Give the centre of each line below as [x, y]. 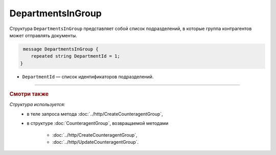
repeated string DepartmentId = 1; [75, 56]
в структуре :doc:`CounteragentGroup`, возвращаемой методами [98, 123]
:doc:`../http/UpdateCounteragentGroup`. [96, 142]
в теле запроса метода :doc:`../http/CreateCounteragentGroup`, [95, 114]
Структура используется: [37, 105]
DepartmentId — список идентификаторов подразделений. [88, 76]
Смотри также [29, 94]
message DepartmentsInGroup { [61, 49]
